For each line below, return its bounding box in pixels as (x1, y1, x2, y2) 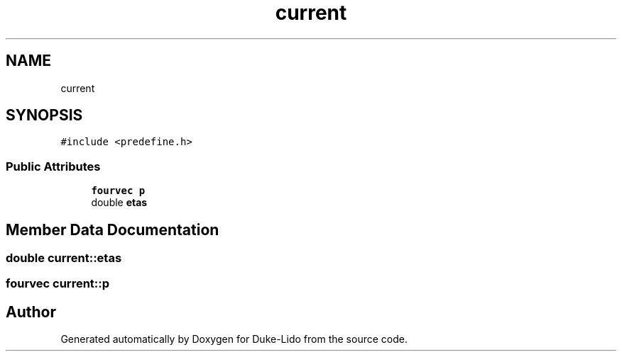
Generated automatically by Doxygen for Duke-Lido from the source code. (60, 333, 408, 346)
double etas (91, 196, 148, 209)
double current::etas (6, 251, 122, 266)
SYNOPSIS (6, 106, 83, 125)
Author (6, 302, 56, 321)
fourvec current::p (6, 276, 110, 291)
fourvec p (91, 185, 146, 197)
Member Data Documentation (6, 220, 219, 239)
